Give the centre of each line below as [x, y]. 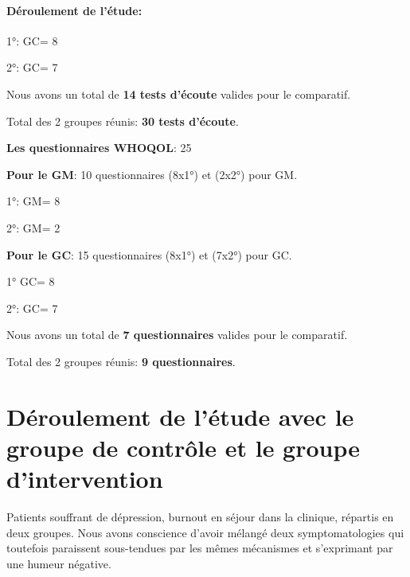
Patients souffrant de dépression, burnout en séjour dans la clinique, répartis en [200, 517]
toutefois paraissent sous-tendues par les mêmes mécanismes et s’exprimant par [200, 548]
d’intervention [85, 479]
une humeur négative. [59, 563]
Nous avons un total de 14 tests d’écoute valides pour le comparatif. [179, 94]
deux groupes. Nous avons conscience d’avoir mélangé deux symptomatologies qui [205, 532]
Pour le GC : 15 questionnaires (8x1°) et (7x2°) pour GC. [149, 254]
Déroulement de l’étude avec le [180, 416]
